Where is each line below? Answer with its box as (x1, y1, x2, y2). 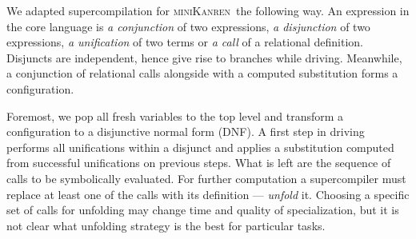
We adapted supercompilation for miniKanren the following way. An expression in (6, 2, 410, 18)
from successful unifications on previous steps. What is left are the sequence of (6, 154, 391, 171)
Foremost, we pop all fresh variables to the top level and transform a (6, 107, 344, 124)
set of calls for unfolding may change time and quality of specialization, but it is (6, 201, 399, 218)
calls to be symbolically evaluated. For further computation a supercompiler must (6, 169, 406, 186)
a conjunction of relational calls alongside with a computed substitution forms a (6, 65, 398, 82)
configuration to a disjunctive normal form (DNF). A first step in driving (6, 123, 365, 140)
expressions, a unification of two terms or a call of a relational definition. (6, 34, 363, 50)
